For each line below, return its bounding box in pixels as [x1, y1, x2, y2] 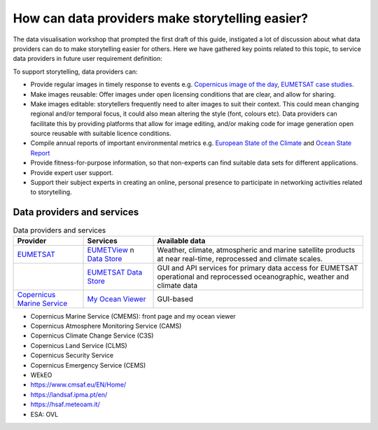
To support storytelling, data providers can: [13, 67, 138, 76]
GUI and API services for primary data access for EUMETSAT [157, 263, 358, 272]
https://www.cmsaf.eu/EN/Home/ [30, 380, 127, 389]
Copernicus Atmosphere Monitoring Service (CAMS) [30, 322, 182, 331]
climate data [157, 280, 198, 290]
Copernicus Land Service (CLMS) [30, 341, 127, 349]
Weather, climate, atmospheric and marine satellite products [157, 245, 356, 255]
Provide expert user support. [30, 168, 113, 176]
